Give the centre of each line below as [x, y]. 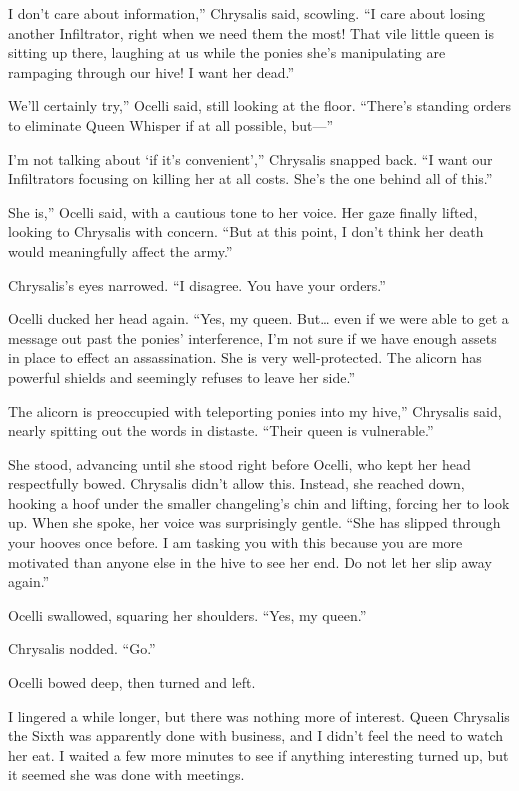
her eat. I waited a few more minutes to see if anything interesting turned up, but [258, 754]
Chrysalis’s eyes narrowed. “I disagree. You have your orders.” [197, 284]
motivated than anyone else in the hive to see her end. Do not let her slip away [250, 561]
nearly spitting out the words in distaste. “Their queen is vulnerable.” [221, 430]
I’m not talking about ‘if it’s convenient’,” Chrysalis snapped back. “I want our [250, 158]
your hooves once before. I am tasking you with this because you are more [235, 542]
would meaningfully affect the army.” [120, 250]
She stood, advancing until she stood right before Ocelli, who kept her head [239, 463]
